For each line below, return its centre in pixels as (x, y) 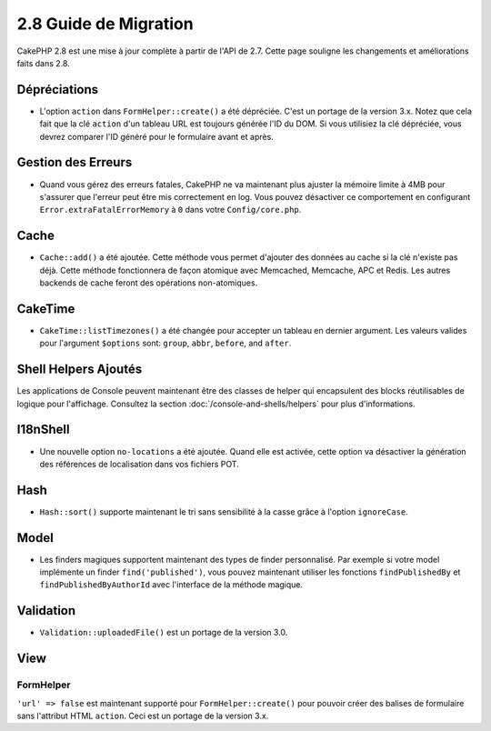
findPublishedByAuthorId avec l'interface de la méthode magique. (171, 585)
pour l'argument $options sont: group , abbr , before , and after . (165, 343)
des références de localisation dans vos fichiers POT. (140, 464)
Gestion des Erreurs (75, 162)
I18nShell (43, 430)
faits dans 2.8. (43, 63)
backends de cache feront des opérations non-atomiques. (149, 283)
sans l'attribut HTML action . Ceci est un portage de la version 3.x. (143, 716)
